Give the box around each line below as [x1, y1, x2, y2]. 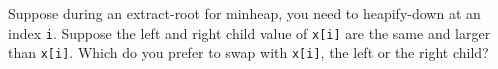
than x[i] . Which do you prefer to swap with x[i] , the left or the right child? [8, 42, 489, 63]
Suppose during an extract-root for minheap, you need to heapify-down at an [8, 3, 481, 23]
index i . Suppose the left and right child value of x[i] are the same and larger [8, 22, 491, 43]
